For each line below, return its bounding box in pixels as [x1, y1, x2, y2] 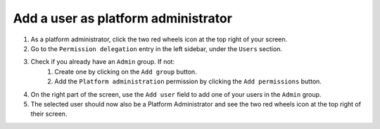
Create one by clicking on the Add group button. [54, 67, 197, 76]
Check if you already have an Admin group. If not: [30, 57, 175, 66]
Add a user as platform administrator [13, 11, 232, 26]
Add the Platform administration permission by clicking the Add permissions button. [54, 77, 322, 86]
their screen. [30, 109, 68, 118]
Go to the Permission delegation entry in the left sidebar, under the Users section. [30, 44, 283, 53]
